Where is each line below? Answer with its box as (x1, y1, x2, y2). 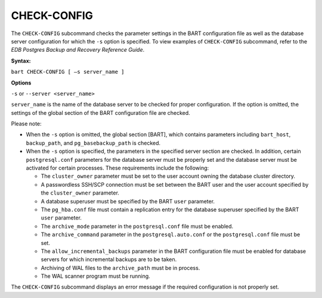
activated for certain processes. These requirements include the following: (26, 164, 209, 172)
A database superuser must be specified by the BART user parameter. (41, 197, 215, 205)
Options (11, 79, 32, 86)
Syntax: (11, 57, 31, 64)
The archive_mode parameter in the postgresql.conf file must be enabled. (41, 222, 234, 230)
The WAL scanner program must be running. (41, 272, 150, 280)
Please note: (11, 120, 42, 127)
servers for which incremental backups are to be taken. (41, 256, 177, 263)
